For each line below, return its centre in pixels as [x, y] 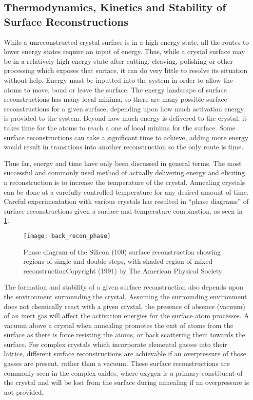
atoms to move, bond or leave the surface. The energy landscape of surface [115, 89]
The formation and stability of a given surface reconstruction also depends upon [124, 287]
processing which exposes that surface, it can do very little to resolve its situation [126, 70]
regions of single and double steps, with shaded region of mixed [118, 261]
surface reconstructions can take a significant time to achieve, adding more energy [126, 137]
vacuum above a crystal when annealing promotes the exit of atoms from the [119, 325]
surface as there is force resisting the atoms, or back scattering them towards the [125, 335]
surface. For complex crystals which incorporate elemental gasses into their [116, 344]
